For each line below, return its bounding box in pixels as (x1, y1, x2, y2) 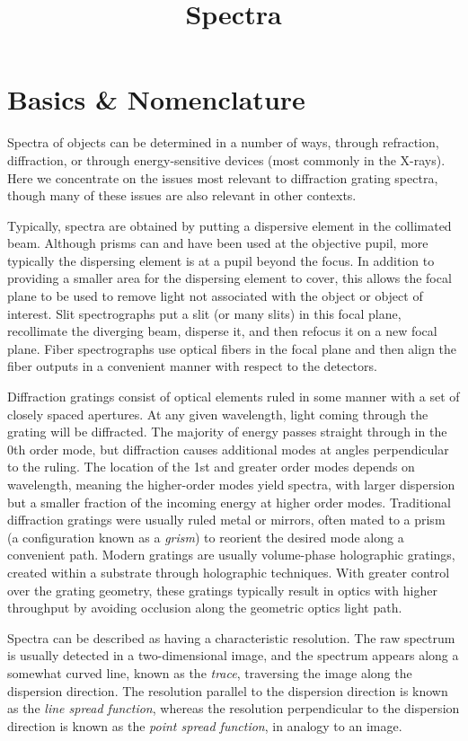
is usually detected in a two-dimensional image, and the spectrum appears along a (7, 646, 459, 665)
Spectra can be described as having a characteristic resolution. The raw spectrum (7, 628, 455, 647)
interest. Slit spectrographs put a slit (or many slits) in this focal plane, (7, 304, 402, 322)
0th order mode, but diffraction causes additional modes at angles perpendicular (7, 439, 449, 458)
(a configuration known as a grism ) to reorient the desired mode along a (7, 527, 404, 546)
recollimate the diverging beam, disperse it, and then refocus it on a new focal (7, 322, 437, 340)
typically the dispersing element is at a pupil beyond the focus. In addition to (7, 251, 435, 269)
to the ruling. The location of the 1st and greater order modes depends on (7, 457, 415, 476)
